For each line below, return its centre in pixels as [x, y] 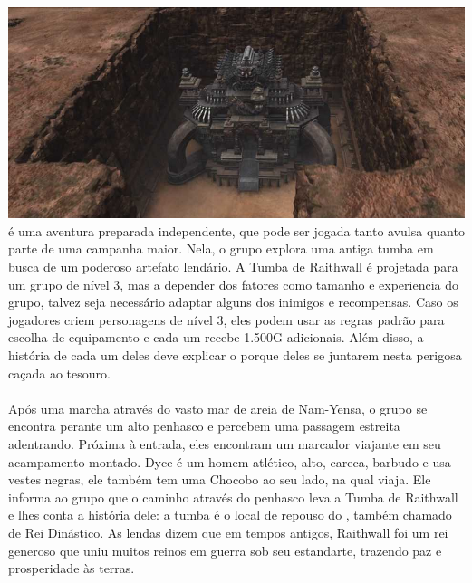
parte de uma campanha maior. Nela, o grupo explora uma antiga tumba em [221, 248]
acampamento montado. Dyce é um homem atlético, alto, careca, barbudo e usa [230, 461]
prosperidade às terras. [72, 568]
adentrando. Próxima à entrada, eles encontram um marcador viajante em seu [225, 444]
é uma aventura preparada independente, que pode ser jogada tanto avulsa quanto [236, 230]
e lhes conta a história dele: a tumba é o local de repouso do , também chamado [230, 515]
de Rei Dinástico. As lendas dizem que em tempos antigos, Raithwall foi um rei [228, 532]
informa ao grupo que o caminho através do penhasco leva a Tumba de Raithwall [233, 497]
